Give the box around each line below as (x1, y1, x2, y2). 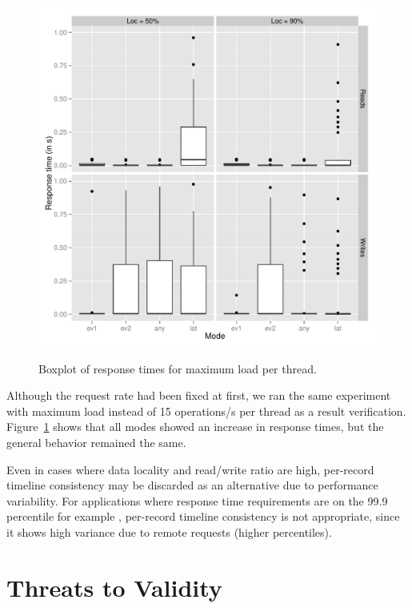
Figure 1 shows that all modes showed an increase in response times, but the (6, 418, 384, 435)
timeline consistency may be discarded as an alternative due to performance (6, 477, 378, 493)
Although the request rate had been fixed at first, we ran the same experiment (6, 387, 391, 404)
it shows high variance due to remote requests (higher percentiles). (6, 523, 332, 540)
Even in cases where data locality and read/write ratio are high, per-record (6, 461, 374, 477)
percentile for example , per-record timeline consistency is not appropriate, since (6, 508, 400, 525)
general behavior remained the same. (6, 433, 186, 450)
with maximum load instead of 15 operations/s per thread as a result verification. (6, 402, 406, 419)
